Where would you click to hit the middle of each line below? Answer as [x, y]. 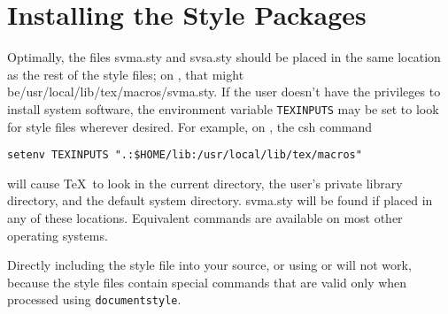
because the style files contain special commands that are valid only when [207, 282]
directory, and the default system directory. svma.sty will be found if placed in [220, 200]
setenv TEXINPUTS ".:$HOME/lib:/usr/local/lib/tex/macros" [185, 155]
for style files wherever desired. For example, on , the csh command [190, 126]
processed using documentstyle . [94, 299]
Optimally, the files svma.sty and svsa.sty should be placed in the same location [224, 57]
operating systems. [58, 235]
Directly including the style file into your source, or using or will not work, [209, 265]
